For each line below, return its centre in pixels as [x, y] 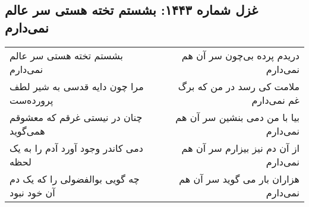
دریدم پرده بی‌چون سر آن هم [240, 55]
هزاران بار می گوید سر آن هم [239, 179]
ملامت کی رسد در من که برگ [239, 86]
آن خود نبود [32, 192]
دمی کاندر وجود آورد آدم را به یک [76, 148]
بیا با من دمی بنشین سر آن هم [237, 117]
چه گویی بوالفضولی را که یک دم [75, 179]
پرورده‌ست [31, 100]
